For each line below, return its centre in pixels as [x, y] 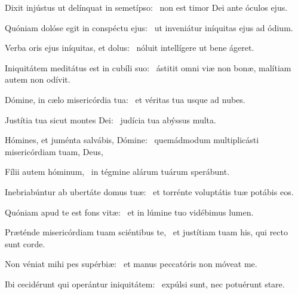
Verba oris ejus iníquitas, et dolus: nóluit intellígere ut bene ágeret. [130, 48]
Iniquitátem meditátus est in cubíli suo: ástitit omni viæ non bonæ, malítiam [148, 67]
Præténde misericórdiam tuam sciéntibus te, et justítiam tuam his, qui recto [146, 232]
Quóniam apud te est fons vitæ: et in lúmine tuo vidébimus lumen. [129, 212]
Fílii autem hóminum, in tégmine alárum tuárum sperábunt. [117, 172]
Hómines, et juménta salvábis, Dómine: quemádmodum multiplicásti [132, 140]
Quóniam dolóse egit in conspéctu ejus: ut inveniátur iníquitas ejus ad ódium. [149, 27]
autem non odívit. [38, 79]
